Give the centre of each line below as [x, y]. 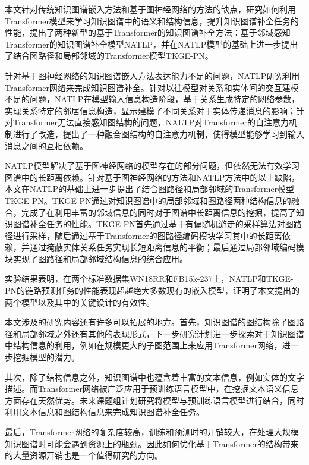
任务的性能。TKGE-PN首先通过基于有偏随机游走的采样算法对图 [170, 224]
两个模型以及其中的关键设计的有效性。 [80, 302]
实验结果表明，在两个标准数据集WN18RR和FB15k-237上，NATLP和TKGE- [149, 279]
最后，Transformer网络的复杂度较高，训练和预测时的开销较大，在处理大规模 [152, 432]
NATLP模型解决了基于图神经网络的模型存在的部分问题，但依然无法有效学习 [152, 166]
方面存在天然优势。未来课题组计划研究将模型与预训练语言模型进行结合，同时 [154, 400]
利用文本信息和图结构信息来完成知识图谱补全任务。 [105, 412]
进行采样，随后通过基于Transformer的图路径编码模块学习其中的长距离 [147, 235]
